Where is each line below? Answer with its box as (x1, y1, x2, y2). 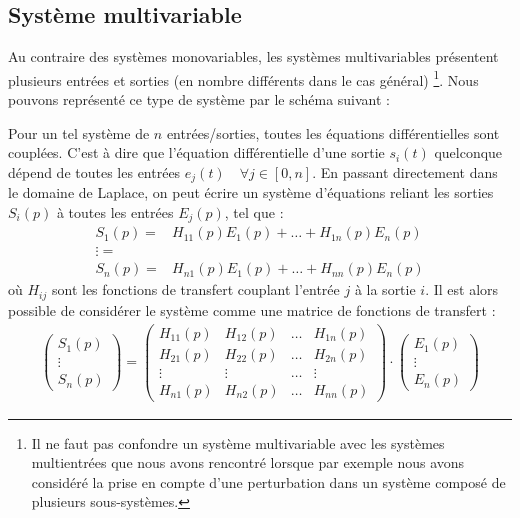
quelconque (434, 142, 503, 163)
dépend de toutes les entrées (8, 161, 181, 182)
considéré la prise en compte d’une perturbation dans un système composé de (31, 471, 506, 492)
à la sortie (354, 279, 416, 300)
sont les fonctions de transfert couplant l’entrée (51, 279, 340, 300)
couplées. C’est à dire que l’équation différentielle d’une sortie (8, 142, 385, 163)
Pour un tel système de (8, 122, 150, 143)
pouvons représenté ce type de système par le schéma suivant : (8, 89, 391, 110)
